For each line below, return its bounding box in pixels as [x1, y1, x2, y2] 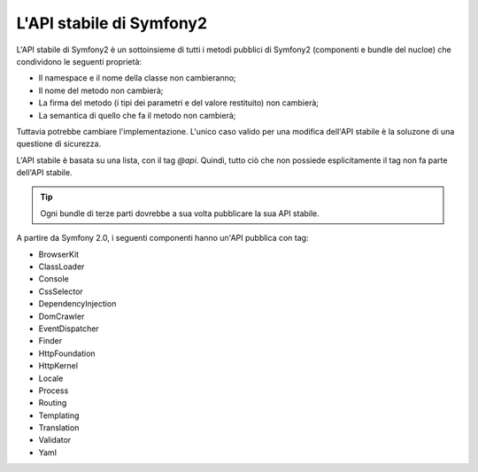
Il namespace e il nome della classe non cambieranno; [38, 73, 236, 83]
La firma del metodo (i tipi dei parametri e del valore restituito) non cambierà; [38, 97, 319, 108]
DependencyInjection [38, 298, 117, 309]
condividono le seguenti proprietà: [16, 56, 142, 66]
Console [38, 274, 70, 284]
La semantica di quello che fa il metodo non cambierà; [38, 110, 236, 120]
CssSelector [38, 286, 83, 297]
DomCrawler [38, 311, 85, 321]
